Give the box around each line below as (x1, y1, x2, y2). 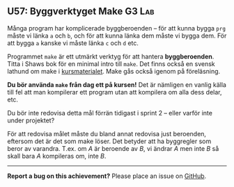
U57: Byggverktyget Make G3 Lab (7, 6, 155, 17)
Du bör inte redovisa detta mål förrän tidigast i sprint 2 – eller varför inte (7, 108, 212, 117)
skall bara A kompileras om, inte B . (7, 152, 107, 160)
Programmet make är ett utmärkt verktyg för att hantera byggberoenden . (7, 52, 214, 60)
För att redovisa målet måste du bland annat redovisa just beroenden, (7, 129, 207, 138)
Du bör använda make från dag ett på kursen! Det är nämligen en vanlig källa (7, 80, 226, 89)
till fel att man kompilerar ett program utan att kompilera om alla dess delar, (7, 88, 222, 96)
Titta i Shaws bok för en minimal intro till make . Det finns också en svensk (7, 59, 216, 68)
